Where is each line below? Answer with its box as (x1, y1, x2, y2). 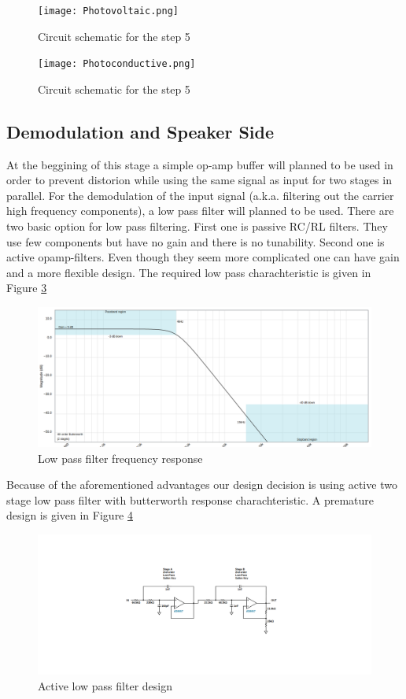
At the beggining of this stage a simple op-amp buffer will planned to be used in (6, 156, 393, 172)
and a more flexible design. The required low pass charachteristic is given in (6, 264, 371, 280)
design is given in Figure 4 (6, 507, 133, 523)
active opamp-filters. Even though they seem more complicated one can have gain (6, 249, 400, 265)
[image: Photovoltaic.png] (38, 6, 179, 17)
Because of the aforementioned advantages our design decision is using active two (6, 476, 397, 493)
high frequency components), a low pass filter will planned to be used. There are (6, 202, 394, 219)
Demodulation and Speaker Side (6, 119, 275, 143)
